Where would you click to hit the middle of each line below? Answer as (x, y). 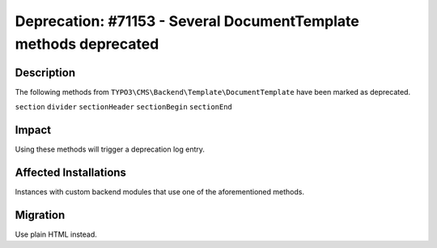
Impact (33, 130)
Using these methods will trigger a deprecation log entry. (110, 149)
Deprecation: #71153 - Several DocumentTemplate (187, 21)
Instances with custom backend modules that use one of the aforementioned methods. (160, 192)
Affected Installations (71, 172)
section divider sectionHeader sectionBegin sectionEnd (123, 107)
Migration (40, 215)
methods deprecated (87, 44)
